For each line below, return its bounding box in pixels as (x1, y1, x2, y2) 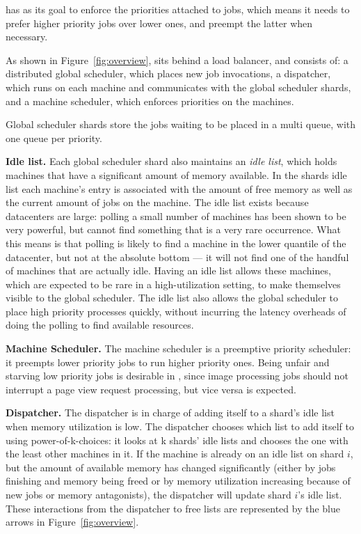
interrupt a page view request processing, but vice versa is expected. (6, 382, 296, 396)
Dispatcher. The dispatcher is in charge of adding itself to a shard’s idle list (6, 405, 335, 420)
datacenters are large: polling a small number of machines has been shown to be (6, 208, 346, 223)
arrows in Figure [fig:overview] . (6, 515, 139, 529)
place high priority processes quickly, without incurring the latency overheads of (6, 304, 346, 318)
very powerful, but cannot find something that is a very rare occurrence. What (6, 222, 341, 237)
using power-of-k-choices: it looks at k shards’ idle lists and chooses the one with (6, 432, 348, 447)
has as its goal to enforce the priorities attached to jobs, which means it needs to (6, 2, 350, 16)
